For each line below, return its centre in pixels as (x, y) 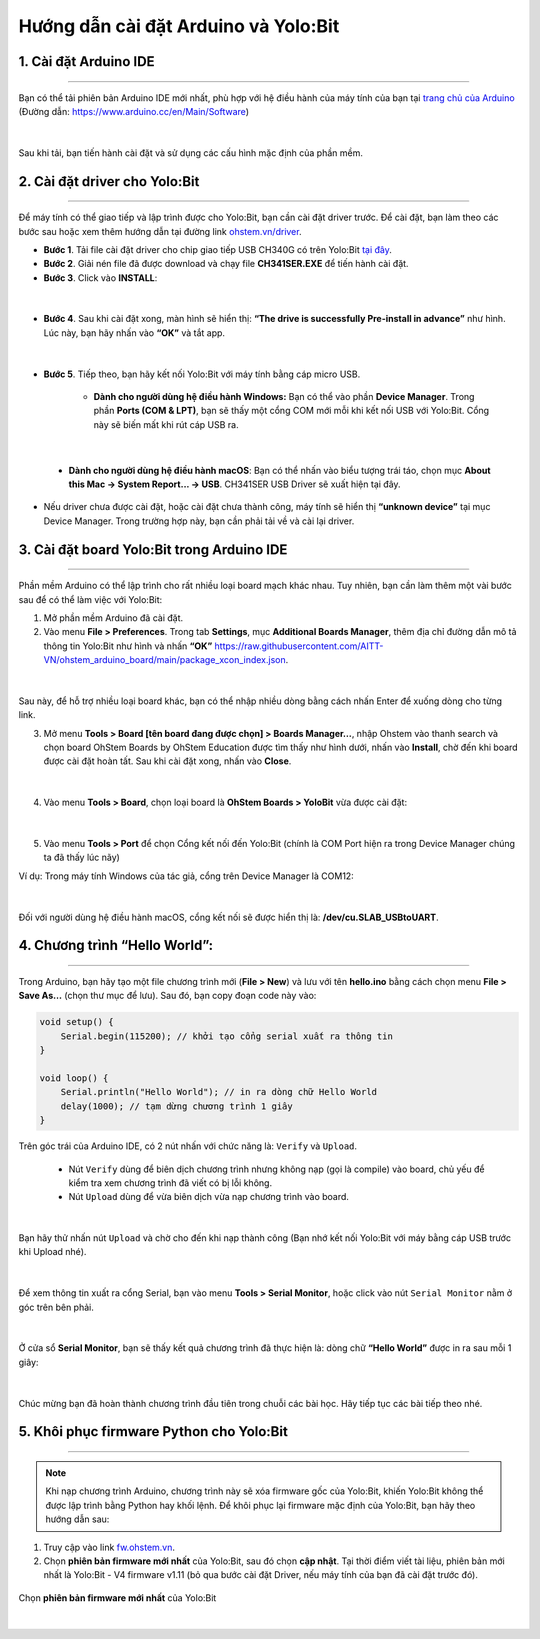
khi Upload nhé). (52, 1252)
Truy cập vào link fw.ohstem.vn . (109, 1547)
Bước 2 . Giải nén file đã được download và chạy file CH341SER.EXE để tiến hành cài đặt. (226, 264)
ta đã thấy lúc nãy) (81, 857)
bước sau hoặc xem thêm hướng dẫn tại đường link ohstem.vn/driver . (160, 231)
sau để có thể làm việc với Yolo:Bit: (90, 599)
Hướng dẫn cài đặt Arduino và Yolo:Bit (179, 26)
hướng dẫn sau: (77, 1519)
